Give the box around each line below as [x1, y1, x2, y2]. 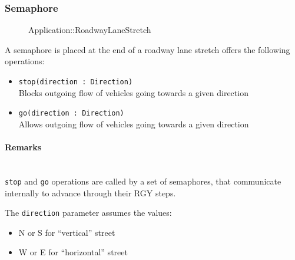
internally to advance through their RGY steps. [5, 186, 176, 199]
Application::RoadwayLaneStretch [28, 24, 151, 36]
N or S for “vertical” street [18, 226, 115, 238]
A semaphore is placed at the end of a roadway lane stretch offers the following [5, 43, 290, 55]
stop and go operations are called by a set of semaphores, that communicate [5, 175, 281, 187]
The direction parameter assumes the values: [5, 206, 172, 219]
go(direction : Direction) [18, 109, 124, 118]
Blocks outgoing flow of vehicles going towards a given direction [18, 86, 248, 98]
